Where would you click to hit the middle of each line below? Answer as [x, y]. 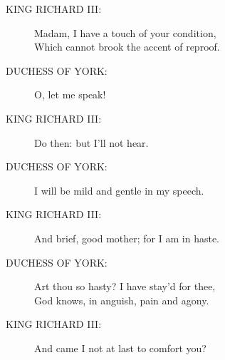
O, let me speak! [70, 94]
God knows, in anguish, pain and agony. [122, 300]
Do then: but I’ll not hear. [91, 142]
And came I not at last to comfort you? [120, 348]
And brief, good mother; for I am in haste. [127, 238]
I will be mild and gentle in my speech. [119, 190]
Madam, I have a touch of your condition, [125, 32]
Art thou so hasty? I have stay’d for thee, [125, 286]
